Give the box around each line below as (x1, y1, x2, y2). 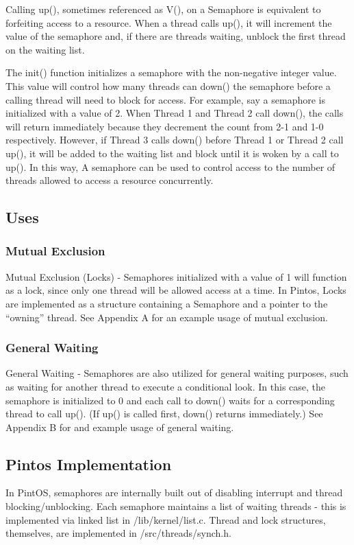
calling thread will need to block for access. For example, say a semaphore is (5, 92, 325, 106)
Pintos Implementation (5, 453, 172, 474)
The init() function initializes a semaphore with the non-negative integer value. (5, 65, 337, 80)
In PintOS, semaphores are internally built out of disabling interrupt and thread (5, 485, 343, 500)
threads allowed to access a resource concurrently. (5, 173, 214, 187)
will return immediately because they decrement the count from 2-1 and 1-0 (5, 119, 324, 133)
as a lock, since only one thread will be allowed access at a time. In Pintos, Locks (5, 283, 346, 297)
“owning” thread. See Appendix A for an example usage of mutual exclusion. (5, 310, 328, 324)
